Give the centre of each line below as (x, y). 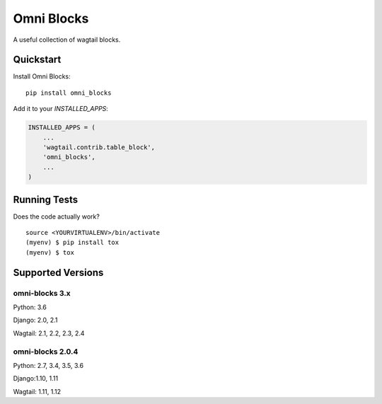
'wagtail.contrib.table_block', (99, 148)
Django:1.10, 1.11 (36, 379)
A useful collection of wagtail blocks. (67, 40)
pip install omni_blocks (69, 93)
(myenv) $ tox (50, 252)
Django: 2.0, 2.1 (35, 320)
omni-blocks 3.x (42, 293)
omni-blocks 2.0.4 (46, 352)
